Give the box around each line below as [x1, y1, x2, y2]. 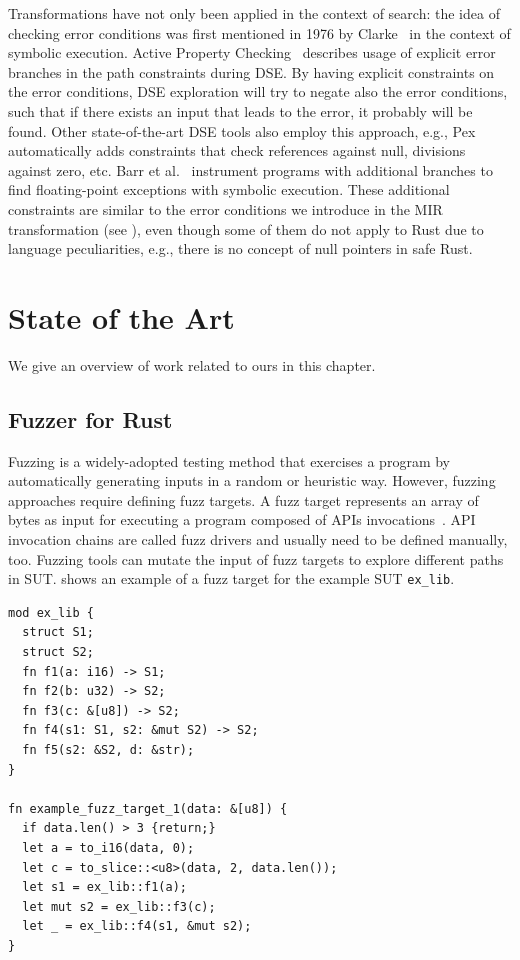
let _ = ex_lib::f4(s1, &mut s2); [22, 919, 252, 934]
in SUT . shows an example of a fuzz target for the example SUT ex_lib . [8, 568, 455, 589]
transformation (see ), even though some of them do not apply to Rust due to [8, 218, 484, 239]
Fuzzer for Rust [8, 403, 173, 434]
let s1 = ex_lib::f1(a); [22, 880, 187, 895]
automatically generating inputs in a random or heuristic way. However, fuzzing [8, 470, 496, 491]
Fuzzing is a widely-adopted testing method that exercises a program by [8, 450, 450, 471]
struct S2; [22, 645, 94, 660]
